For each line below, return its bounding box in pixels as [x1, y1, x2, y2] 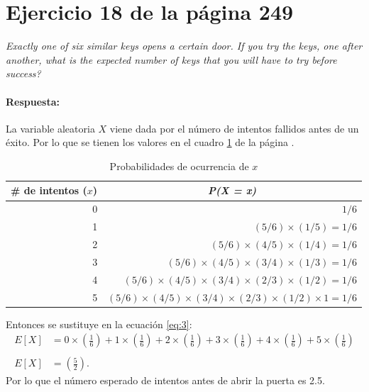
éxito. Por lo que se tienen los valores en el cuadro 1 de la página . [6, 135, 294, 150]
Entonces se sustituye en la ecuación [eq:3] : [6, 316, 192, 331]
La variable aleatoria [6, 121, 95, 135]
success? [6, 66, 41, 81]
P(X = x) [207, 183, 257, 198]
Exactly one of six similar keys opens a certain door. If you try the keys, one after [6, 38, 363, 53]
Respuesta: [6, 94, 60, 108]
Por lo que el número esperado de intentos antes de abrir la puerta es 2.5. [6, 373, 325, 388]
